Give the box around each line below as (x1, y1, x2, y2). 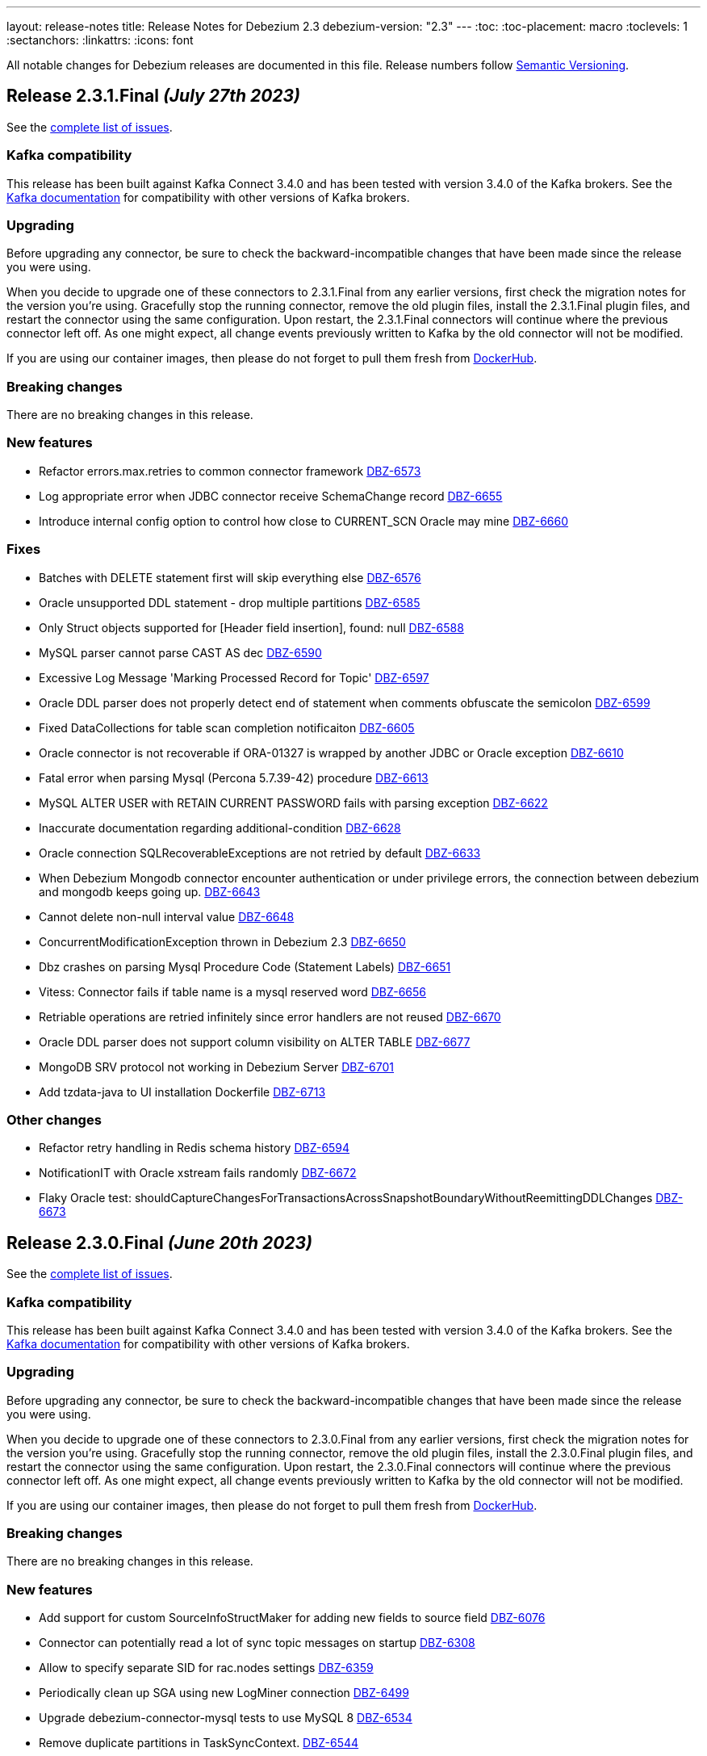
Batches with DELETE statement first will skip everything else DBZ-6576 (39, 570, 421, 585)
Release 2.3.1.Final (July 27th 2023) (6, 86, 300, 107)
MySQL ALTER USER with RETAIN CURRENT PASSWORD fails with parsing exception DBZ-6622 (39, 795, 548, 810)
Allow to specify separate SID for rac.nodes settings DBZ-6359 (39, 1661, 374, 1675)
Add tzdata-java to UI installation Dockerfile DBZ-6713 (39, 1084, 326, 1099)
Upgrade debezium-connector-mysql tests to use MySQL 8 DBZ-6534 (39, 1711, 412, 1725)
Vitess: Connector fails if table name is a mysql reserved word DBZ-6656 (39, 984, 426, 999)
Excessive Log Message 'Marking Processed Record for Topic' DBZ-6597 (39, 670, 429, 685)
